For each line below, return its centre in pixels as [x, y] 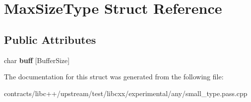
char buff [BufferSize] [37, 60]
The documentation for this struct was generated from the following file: [114, 77]
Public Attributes [50, 39]
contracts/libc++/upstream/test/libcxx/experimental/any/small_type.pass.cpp [126, 93]
